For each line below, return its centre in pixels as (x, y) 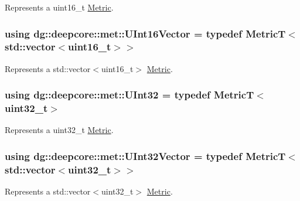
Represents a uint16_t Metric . (59, 7)
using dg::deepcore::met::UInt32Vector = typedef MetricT (145, 156)
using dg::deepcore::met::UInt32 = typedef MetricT (129, 95)
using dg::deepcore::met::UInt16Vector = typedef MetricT (145, 33)
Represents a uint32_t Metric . (59, 130)
